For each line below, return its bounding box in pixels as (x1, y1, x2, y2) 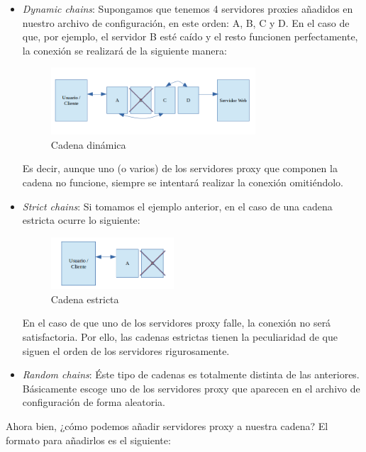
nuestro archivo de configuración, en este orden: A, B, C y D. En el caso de (22, 15, 350, 30)
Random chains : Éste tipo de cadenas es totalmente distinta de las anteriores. (22, 367, 360, 382)
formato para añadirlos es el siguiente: (6, 432, 171, 447)
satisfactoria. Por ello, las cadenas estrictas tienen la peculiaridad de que (22, 329, 338, 344)
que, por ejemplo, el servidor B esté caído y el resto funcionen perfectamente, (22, 29, 358, 44)
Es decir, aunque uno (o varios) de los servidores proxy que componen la (22, 161, 338, 176)
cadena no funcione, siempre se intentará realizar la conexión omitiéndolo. (22, 175, 343, 190)
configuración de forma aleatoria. (22, 395, 165, 409)
